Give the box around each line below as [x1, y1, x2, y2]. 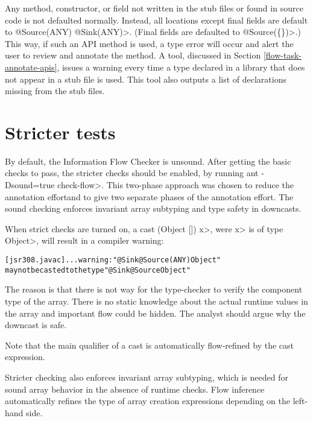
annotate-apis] [5, 60, 57, 73]
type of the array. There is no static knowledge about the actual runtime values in [5, 294, 308, 307]
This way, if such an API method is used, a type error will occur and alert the [5, 37, 294, 49]
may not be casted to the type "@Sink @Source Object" [5, 265, 191, 274]
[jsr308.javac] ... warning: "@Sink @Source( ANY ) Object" [5, 256, 221, 265]
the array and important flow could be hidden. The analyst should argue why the [5, 306, 306, 319]
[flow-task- [263, 49, 302, 62]
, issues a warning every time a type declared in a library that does [57, 60, 305, 73]
